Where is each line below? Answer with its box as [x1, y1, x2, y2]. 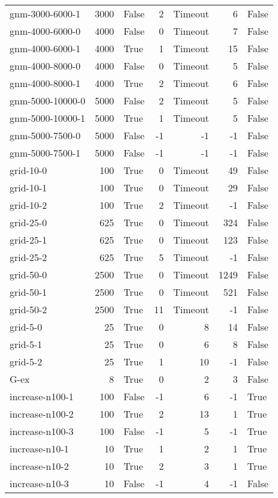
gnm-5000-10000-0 [10, 94, 86, 107]
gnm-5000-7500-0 [10, 128, 81, 142]
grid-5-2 [10, 355, 43, 368]
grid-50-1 [10, 285, 47, 299]
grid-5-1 [10, 337, 43, 351]
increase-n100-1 [10, 389, 74, 403]
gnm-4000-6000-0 [10, 24, 81, 38]
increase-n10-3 [10, 476, 69, 490]
